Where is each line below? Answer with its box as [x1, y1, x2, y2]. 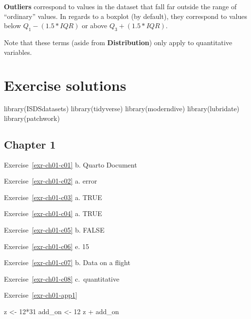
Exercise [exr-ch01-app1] [4, 290, 77, 300]
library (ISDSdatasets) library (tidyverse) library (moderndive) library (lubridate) [4, 103, 240, 114]
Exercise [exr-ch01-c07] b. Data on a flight [4, 257, 130, 268]
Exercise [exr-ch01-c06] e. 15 [4, 241, 89, 251]
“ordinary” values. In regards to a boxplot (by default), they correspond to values [4, 11, 247, 21]
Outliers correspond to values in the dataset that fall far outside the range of [4, 1, 237, 11]
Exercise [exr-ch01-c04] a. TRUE [4, 208, 102, 218]
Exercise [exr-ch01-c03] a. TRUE [4, 192, 102, 202]
